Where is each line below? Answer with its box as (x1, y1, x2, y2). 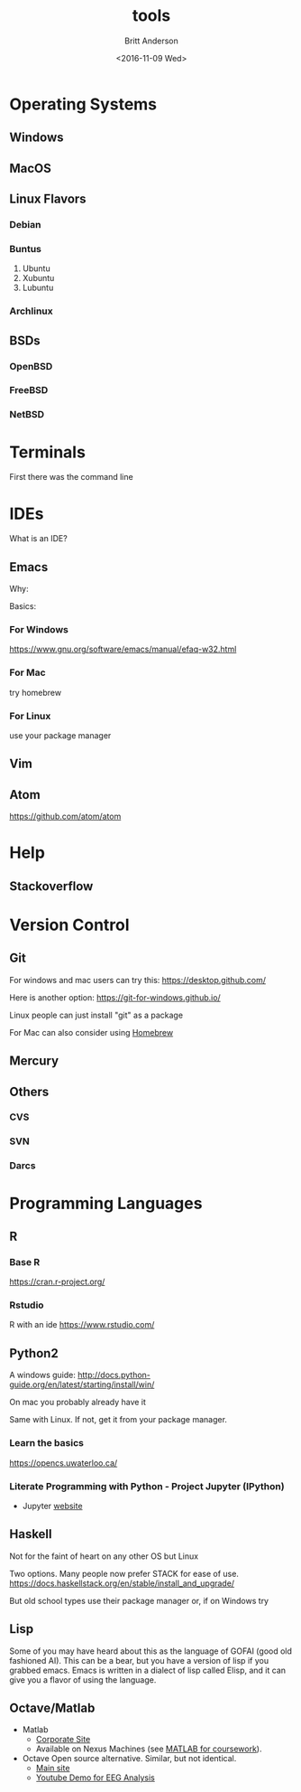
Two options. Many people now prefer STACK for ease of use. (9, 1568, 239, 1579)
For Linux (9, 709, 51, 722)
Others (9, 1084, 50, 1099)
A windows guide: (9, 1370, 77, 1381)
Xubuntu (22, 273, 55, 284)
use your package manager (9, 729, 112, 741)
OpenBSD (9, 360, 53, 372)
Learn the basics (9, 1437, 84, 1450)
